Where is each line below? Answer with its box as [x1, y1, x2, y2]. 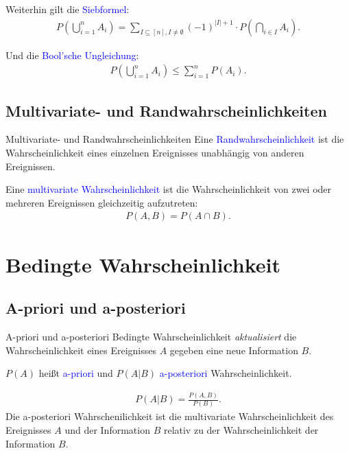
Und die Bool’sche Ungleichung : [5, 47, 139, 62]
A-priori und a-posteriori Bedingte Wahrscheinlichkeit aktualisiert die [5, 329, 297, 344]
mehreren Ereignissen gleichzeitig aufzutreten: [5, 195, 198, 209]
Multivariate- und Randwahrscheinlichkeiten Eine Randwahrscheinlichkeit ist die [5, 132, 344, 146]
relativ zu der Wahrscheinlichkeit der [163, 423, 319, 437]
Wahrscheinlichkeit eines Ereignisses [5, 342, 156, 357]
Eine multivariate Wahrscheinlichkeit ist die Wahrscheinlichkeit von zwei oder [5, 182, 332, 196]
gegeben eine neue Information [169, 342, 298, 357]
